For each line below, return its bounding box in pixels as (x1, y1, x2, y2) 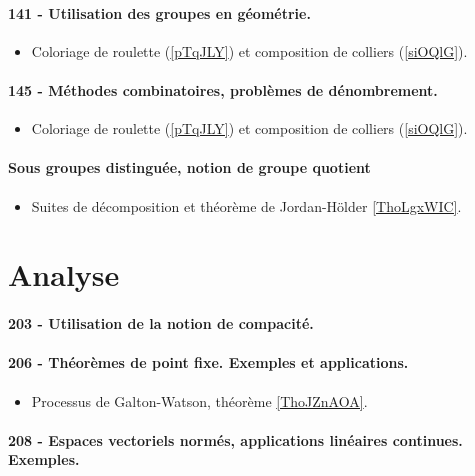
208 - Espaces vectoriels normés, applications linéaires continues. (8, 429, 463, 450)
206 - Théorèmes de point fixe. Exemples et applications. (8, 352, 409, 373)
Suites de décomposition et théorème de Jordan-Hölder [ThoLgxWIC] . (31, 195, 462, 216)
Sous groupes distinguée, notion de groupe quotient (8, 157, 371, 178)
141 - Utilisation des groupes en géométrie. (8, 2, 311, 23)
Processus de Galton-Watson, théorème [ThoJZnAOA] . (31, 390, 368, 411)
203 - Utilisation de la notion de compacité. (8, 313, 314, 334)
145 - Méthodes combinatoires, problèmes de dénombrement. (8, 79, 438, 100)
